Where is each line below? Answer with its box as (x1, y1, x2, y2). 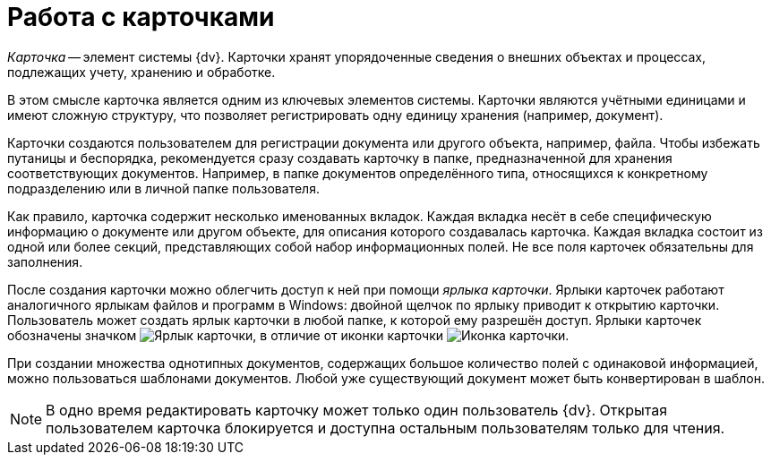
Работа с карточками (7, 2, 275, 32)
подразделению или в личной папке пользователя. (7, 180, 320, 196)
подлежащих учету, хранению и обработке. (7, 64, 276, 80)
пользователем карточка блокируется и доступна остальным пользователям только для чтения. (46, 418, 725, 437)
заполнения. (7, 253, 83, 269)
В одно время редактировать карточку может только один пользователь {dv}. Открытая (46, 400, 668, 419)
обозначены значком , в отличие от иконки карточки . (7, 327, 570, 343)
